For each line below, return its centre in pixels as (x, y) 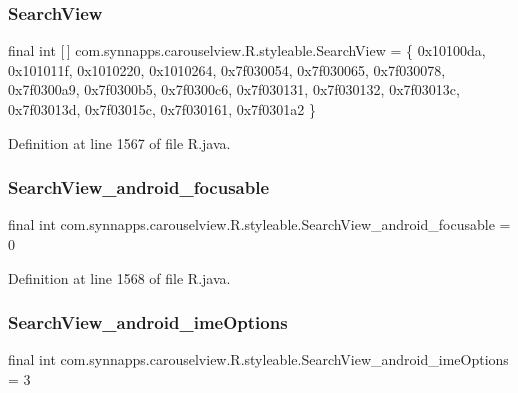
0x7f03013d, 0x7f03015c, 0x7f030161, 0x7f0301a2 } (162, 109)
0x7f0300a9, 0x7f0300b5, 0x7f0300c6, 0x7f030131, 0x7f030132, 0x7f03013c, (234, 89)
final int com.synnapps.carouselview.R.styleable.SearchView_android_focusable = (259, 224)
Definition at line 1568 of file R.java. (119, 277)
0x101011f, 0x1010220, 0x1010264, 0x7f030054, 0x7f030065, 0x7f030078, (227, 69)
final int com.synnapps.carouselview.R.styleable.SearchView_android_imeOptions (258, 359)
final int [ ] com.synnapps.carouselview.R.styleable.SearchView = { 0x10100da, (247, 50)
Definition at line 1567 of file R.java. (119, 142)
